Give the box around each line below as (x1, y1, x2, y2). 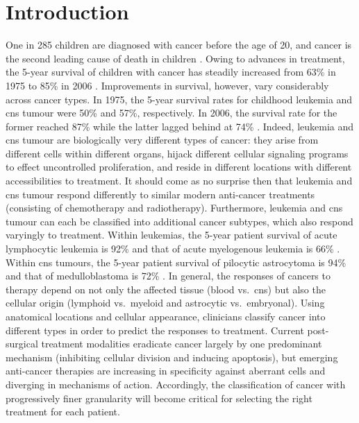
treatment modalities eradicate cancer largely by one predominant (41, 336, 322, 351)
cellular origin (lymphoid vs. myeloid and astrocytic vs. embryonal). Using (6, 295, 325, 310)
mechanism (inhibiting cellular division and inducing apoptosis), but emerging (6, 349, 338, 364)
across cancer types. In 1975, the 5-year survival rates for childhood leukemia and (6, 92, 353, 106)
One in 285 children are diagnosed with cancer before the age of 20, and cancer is (6, 37, 352, 52)
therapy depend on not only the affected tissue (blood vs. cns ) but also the (6, 282, 326, 296)
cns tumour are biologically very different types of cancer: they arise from (6, 132, 319, 147)
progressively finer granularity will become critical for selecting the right (6, 390, 312, 405)
